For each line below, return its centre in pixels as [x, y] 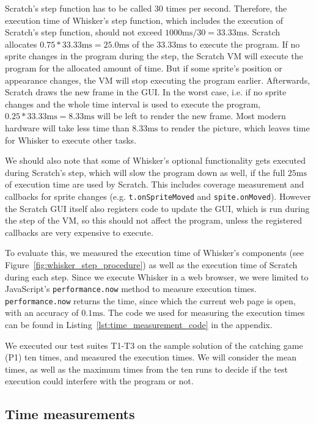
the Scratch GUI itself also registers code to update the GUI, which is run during [157, 208]
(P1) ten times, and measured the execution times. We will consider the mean [151, 357]
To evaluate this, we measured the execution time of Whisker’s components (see [154, 253]
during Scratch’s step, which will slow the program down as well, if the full [145, 172]
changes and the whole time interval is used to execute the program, [133, 104]
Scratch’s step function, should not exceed [84, 32]
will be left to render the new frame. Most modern [192, 116]
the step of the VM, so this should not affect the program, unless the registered [153, 220]
